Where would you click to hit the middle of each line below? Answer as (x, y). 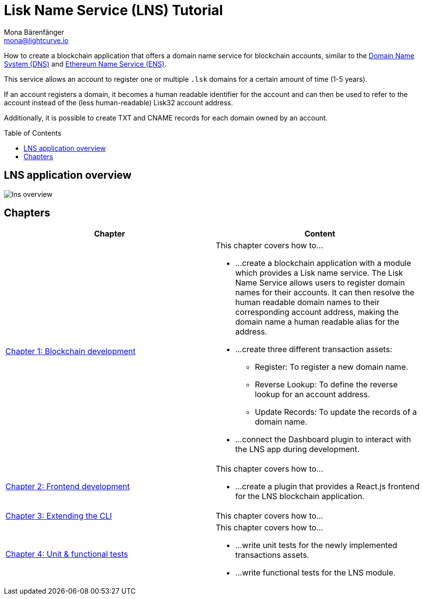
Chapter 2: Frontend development (68, 487)
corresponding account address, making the (317, 312)
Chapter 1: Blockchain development (71, 351)
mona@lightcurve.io (36, 40)
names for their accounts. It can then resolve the (325, 293)
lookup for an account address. (312, 395)
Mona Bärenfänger (34, 32)
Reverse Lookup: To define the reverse (326, 385)
